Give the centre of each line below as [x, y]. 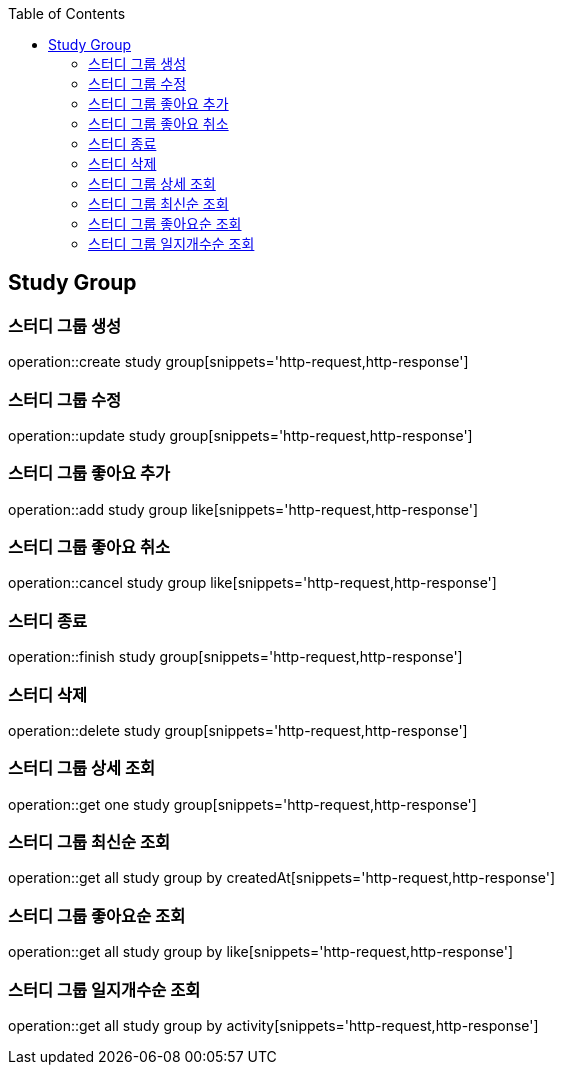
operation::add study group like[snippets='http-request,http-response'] [243, 509]
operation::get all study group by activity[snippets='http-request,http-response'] [273, 1025]
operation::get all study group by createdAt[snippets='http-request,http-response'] [282, 878]
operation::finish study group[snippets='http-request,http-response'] [235, 657]
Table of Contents [67, 13]
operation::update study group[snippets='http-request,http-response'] [240, 435]
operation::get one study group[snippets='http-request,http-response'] [242, 804]
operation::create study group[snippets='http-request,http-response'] [238, 362]
